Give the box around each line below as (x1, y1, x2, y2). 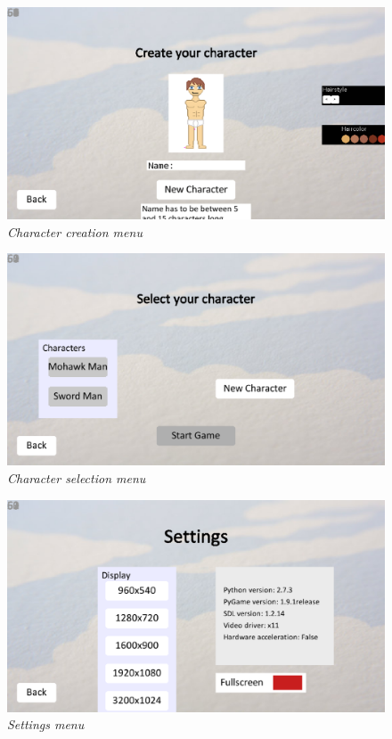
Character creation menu (7, 222, 143, 241)
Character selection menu (7, 468, 146, 487)
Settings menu (7, 715, 85, 734)
